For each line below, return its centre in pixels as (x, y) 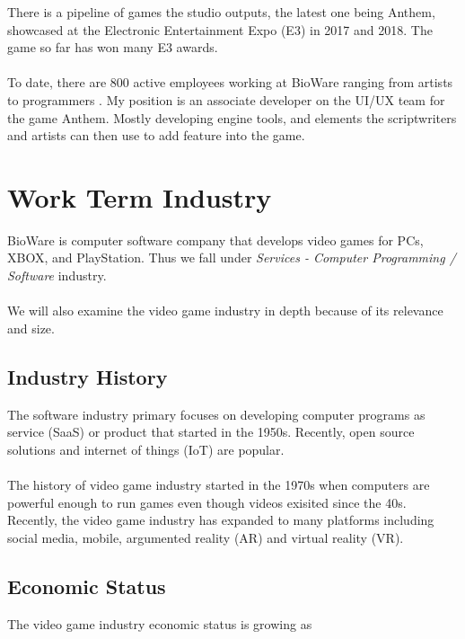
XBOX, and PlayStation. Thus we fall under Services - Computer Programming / (232, 257)
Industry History (88, 376)
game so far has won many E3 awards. (113, 47)
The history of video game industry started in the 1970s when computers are (219, 485)
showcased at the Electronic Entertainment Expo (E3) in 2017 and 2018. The (220, 29)
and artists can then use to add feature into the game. (156, 135)
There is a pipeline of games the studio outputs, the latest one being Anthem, (221, 12)
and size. (31, 328)
